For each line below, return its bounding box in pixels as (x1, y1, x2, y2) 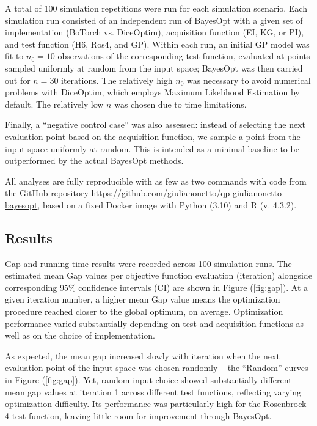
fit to (5, 50, 24, 62)
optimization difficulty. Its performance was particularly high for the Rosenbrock (5, 397, 307, 410)
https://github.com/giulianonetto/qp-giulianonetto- (91, 186, 285, 199)
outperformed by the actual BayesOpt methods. (5, 154, 184, 167)
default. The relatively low (5, 97, 104, 110)
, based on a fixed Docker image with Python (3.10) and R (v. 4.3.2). (37, 198, 297, 211)
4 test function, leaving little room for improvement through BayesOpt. (5, 409, 272, 422)
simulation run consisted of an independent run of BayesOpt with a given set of (5, 13, 303, 26)
